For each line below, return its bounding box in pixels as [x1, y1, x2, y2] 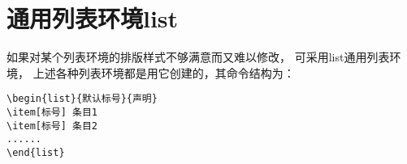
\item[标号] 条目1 [6, 106, 97, 118]
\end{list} [6, 146, 65, 158]
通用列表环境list [6, 2, 179, 35]
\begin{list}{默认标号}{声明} [6, 93, 158, 105]
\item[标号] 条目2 [6, 120, 97, 132]
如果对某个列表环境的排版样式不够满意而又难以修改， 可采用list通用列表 [6, 48, 390, 65]
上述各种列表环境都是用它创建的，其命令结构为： [32, 64, 295, 81]
